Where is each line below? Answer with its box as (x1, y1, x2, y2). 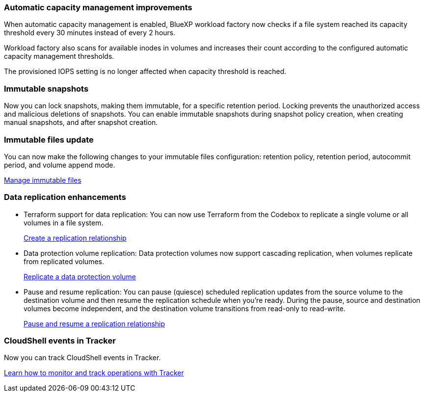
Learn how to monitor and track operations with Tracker (4, 369, 184, 377)
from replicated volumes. (24, 257, 104, 266)
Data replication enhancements (4, 192, 126, 202)
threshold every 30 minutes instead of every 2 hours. (4, 28, 176, 37)
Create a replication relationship (24, 233, 127, 242)
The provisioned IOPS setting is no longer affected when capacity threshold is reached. (4, 67, 287, 76)
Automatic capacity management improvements (4, 2, 192, 12)
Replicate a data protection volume (24, 272, 136, 281)
